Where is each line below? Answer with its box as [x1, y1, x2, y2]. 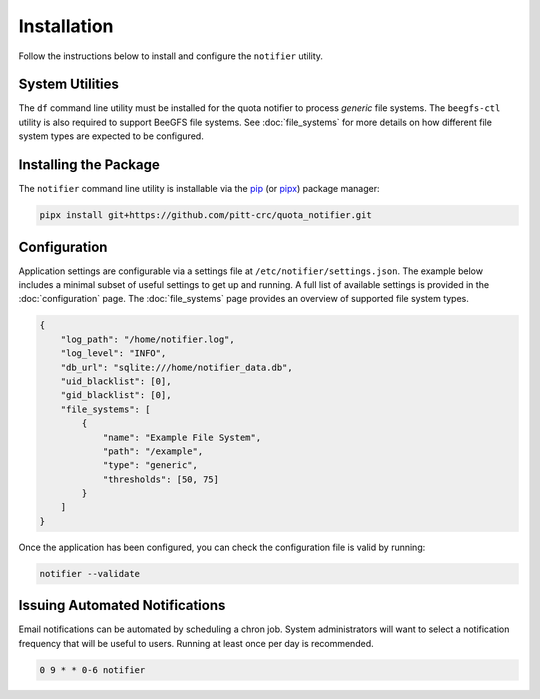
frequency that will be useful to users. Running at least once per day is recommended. [18, 637, 374, 649]
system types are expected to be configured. [18, 130, 204, 142]
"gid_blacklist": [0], [60, 390, 172, 401]
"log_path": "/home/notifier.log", [60, 333, 235, 345]
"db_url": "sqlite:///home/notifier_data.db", [60, 361, 294, 373]
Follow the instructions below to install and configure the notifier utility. [18, 50, 324, 62]
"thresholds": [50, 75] [102, 473, 220, 485]
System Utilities [18, 76, 120, 93]
